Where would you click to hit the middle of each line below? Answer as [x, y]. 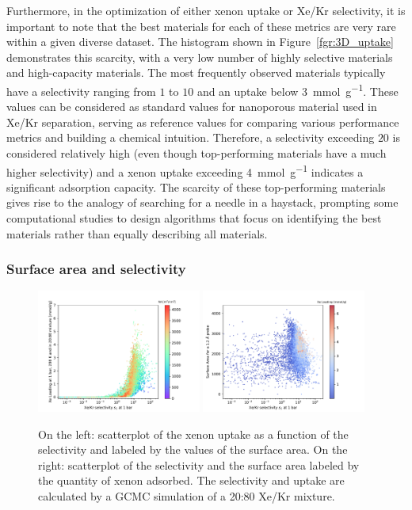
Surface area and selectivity [96, 269]
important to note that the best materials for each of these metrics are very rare [201, 26]
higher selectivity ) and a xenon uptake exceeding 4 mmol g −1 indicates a [185, 170]
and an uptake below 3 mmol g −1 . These [298, 89]
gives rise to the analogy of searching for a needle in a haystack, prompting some [202, 202]
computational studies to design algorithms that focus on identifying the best [194, 218]
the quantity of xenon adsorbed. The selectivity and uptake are [191, 480]
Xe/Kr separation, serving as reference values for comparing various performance [203, 122]
